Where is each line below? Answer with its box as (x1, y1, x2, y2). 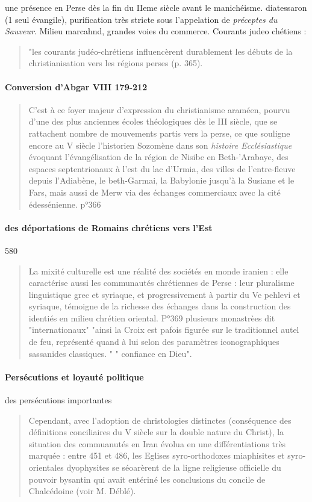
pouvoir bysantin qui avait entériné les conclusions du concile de (28, 473, 266, 485)
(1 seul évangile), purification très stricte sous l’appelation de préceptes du (5, 13, 278, 25)
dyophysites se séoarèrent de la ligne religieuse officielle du (66, 461, 281, 474)
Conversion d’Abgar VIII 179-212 (5, 80, 148, 93)
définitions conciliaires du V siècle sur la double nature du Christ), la (28, 426, 284, 438)
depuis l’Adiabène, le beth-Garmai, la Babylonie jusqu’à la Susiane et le (28, 174, 295, 187)
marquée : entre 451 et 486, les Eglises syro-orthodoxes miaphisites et (28, 449, 285, 462)
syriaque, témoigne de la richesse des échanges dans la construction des (28, 300, 291, 312)
